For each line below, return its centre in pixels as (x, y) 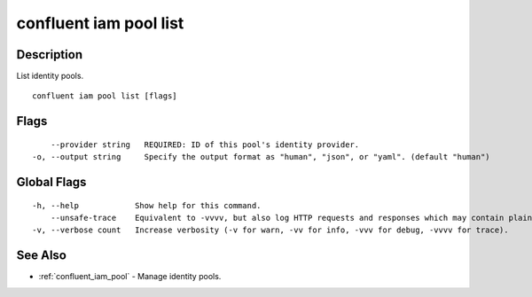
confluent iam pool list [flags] (105, 96)
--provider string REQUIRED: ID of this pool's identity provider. (205, 145)
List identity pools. (50, 76)
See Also (41, 256)
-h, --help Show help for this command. (147, 205)
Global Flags (51, 182)
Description (50, 55)
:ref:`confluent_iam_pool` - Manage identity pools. (130, 277)
